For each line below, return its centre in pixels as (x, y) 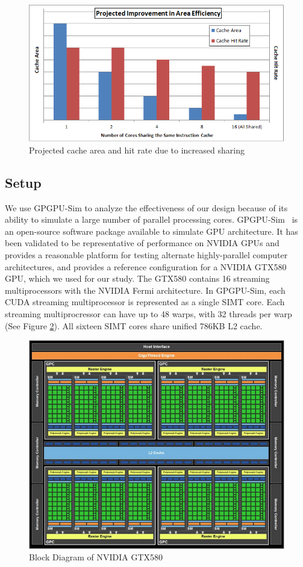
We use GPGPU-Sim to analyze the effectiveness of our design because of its (146, 207)
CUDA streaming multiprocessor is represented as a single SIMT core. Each (145, 302)
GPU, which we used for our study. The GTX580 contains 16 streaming (137, 278)
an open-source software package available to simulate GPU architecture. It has (151, 231)
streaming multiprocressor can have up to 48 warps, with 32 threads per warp (148, 314)
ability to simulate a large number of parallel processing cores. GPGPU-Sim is (151, 219)
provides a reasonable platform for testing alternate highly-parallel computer (146, 255)
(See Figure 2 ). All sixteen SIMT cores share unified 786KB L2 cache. (134, 325)
